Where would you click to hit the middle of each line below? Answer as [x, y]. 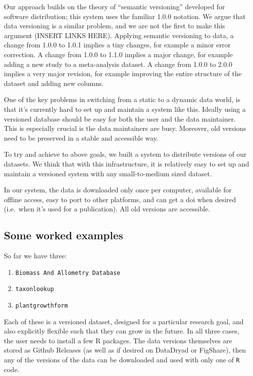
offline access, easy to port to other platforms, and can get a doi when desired [120, 199]
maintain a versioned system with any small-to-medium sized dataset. [108, 173]
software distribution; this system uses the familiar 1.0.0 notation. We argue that [125, 16]
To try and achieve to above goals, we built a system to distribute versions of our [125, 154]
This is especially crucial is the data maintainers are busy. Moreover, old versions [125, 128]
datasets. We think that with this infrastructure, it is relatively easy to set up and [127, 163]
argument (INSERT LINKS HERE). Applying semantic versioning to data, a [119, 35]
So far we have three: [35, 256]
